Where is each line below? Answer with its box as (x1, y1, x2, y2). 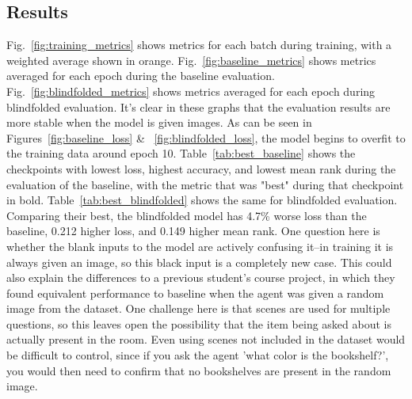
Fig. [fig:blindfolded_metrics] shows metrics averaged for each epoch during (6, 82, 376, 99)
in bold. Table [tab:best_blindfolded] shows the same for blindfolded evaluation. (6, 192, 398, 208)
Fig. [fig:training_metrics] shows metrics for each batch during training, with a (6, 36, 392, 53)
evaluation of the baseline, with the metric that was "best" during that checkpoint (6, 176, 404, 192)
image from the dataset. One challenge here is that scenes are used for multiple (6, 300, 391, 317)
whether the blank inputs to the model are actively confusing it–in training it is (6, 237, 394, 254)
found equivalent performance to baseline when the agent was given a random (6, 284, 384, 301)
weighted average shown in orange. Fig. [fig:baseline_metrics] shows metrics (6, 51, 376, 68)
